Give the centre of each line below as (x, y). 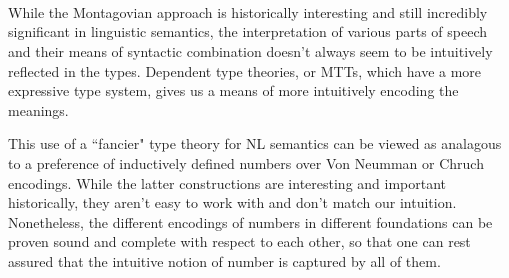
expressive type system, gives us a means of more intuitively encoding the (233, 90)
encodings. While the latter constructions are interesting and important (227, 182)
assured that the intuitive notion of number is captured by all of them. (224, 260)
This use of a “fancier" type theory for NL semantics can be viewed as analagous (255, 143)
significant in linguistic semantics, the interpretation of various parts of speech (248, 31)
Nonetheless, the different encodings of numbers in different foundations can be (250, 221)
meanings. (38, 109)
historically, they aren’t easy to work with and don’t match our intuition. (232, 202)
